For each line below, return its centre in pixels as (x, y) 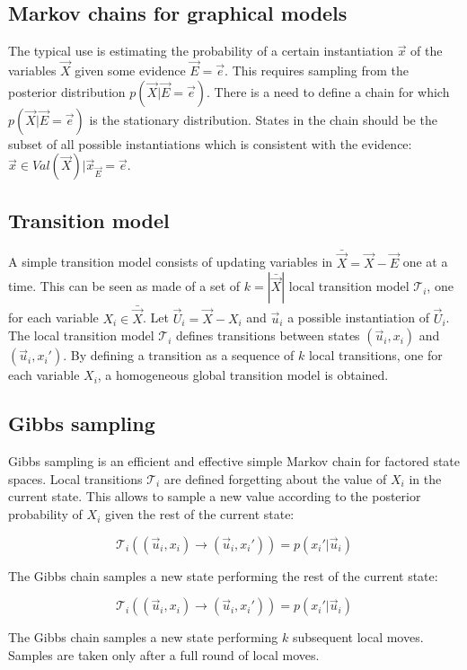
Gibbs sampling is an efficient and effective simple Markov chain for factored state (234, 461)
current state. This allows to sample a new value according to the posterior (215, 496)
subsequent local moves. (358, 637)
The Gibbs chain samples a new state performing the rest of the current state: (223, 575)
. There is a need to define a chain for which (328, 91)
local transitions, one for (375, 355)
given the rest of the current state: (200, 514)
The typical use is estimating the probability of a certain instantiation (201, 51)
